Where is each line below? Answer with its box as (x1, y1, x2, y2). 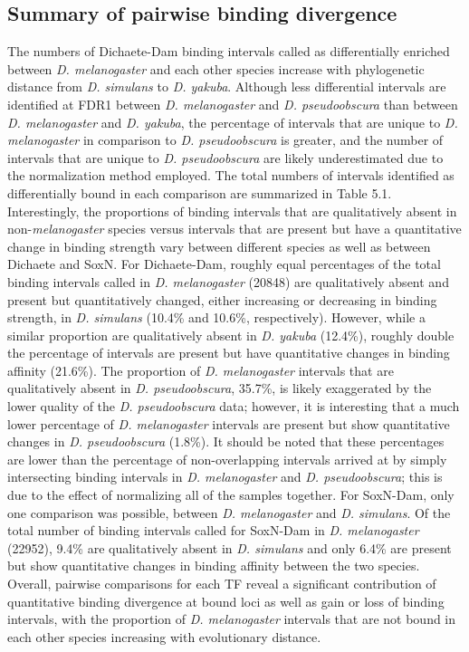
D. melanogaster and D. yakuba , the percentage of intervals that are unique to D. (7, 112, 458, 131)
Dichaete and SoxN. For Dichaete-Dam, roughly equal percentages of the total (7, 254, 441, 273)
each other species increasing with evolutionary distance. (7, 627, 321, 646)
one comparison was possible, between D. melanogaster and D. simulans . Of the (7, 503, 451, 522)
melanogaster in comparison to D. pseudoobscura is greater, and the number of (7, 130, 444, 149)
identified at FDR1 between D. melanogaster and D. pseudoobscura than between (7, 94, 458, 113)
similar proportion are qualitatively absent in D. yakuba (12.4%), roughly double (7, 325, 455, 344)
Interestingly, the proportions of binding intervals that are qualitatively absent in (7, 201, 457, 220)
